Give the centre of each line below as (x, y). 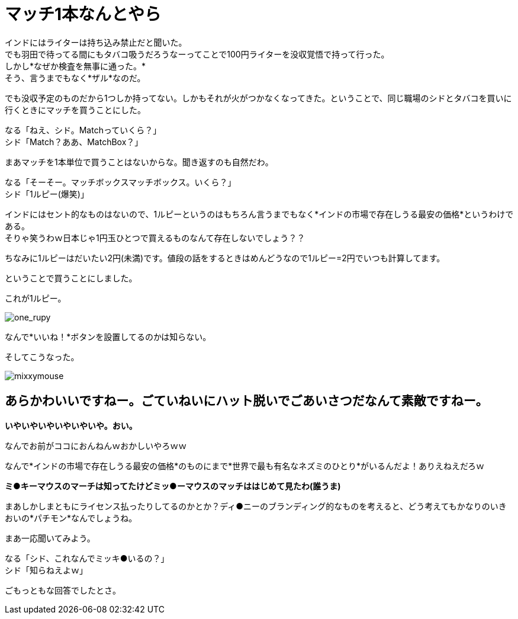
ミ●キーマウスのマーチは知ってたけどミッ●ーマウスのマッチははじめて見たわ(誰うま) (173, 486)
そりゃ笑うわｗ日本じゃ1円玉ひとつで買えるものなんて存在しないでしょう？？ (155, 238)
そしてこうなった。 (42, 357)
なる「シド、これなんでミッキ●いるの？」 (87, 558)
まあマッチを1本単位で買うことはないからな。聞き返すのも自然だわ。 (139, 162)
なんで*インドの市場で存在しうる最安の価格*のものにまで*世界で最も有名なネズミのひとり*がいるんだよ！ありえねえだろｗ (245, 466)
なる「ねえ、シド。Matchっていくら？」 (83, 130)
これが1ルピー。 (36, 298)
